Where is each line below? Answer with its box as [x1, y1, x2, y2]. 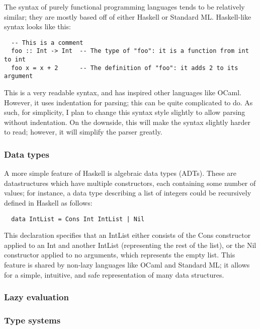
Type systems [4, 314, 61, 326]
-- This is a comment [11, 39, 83, 46]
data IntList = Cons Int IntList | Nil [11, 215, 145, 223]
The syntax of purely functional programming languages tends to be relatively [4, 2, 245, 12]
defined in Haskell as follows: [4, 198, 93, 208]
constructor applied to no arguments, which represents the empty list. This [4, 249, 235, 260]
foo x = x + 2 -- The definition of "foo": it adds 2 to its [11, 64, 238, 72]
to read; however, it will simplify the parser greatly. [4, 126, 162, 137]
